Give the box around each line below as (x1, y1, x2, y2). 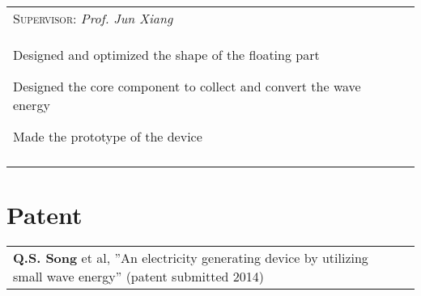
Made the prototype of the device (13, 127, 202, 146)
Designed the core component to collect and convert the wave (13, 77, 361, 95)
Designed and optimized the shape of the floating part (13, 45, 320, 64)
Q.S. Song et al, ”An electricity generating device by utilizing (13, 248, 368, 268)
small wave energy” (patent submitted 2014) (13, 267, 264, 286)
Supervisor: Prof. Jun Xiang (13, 9, 173, 27)
